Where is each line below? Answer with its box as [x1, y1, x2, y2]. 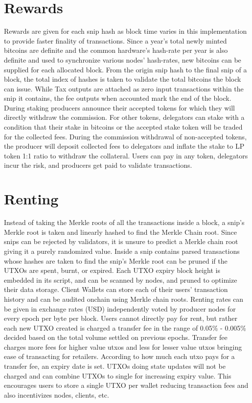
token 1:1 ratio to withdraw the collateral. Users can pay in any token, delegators [4, 150, 248, 160]
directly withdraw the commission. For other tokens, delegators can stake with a [4, 112, 245, 122]
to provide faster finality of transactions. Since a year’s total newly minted [4, 35, 227, 45]
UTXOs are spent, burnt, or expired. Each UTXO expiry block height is [4, 265, 221, 275]
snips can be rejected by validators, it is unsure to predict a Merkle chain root [4, 236, 238, 246]
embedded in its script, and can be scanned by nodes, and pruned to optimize [4, 274, 237, 285]
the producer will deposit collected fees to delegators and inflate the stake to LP [4, 141, 245, 151]
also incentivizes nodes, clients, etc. [4, 389, 109, 400]
